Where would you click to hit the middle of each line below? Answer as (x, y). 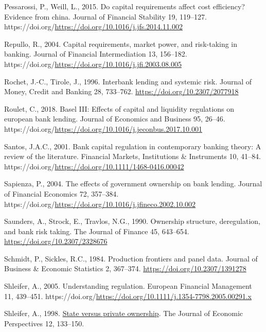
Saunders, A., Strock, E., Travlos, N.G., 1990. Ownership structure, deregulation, (132, 221)
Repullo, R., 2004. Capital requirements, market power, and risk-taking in (121, 43)
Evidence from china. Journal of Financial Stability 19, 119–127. (105, 16)
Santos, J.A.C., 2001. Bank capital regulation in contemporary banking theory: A (133, 146)
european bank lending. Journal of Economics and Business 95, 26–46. (115, 119)
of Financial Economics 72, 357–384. (61, 193)
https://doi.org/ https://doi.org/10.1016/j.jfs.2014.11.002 (93, 27)
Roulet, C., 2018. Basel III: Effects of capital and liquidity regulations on (119, 108)
